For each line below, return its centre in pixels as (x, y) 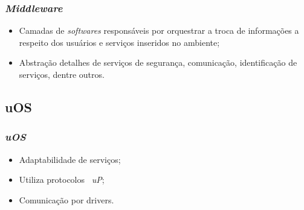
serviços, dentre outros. (62, 74)
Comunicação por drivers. (66, 199)
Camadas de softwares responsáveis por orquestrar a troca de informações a (159, 30)
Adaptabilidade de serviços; (70, 159)
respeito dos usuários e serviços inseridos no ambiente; (119, 42)
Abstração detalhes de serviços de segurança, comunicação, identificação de (158, 62)
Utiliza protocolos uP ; (62, 180)
